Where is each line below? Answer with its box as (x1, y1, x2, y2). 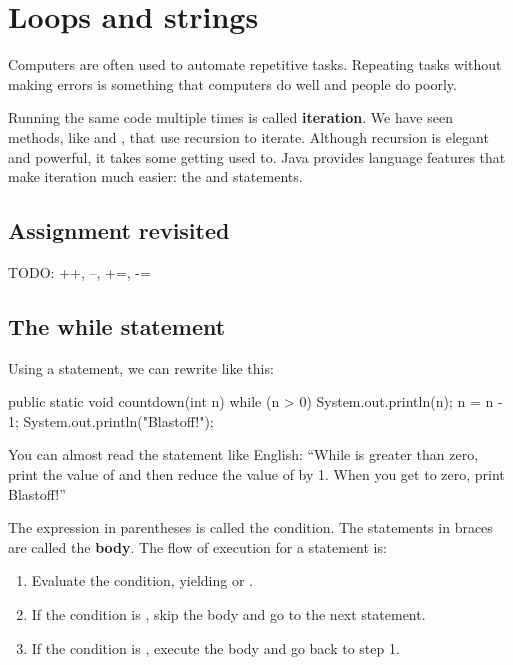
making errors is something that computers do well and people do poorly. (8, 73, 457, 94)
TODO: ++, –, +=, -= (8, 261, 151, 282)
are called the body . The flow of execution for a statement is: (8, 536, 387, 557)
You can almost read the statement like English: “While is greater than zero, (8, 444, 479, 465)
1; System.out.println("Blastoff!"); (8, 410, 214, 431)
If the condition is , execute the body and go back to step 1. (31, 637, 400, 658)
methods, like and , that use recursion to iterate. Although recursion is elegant (8, 126, 489, 147)
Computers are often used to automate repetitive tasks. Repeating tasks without (8, 54, 502, 75)
